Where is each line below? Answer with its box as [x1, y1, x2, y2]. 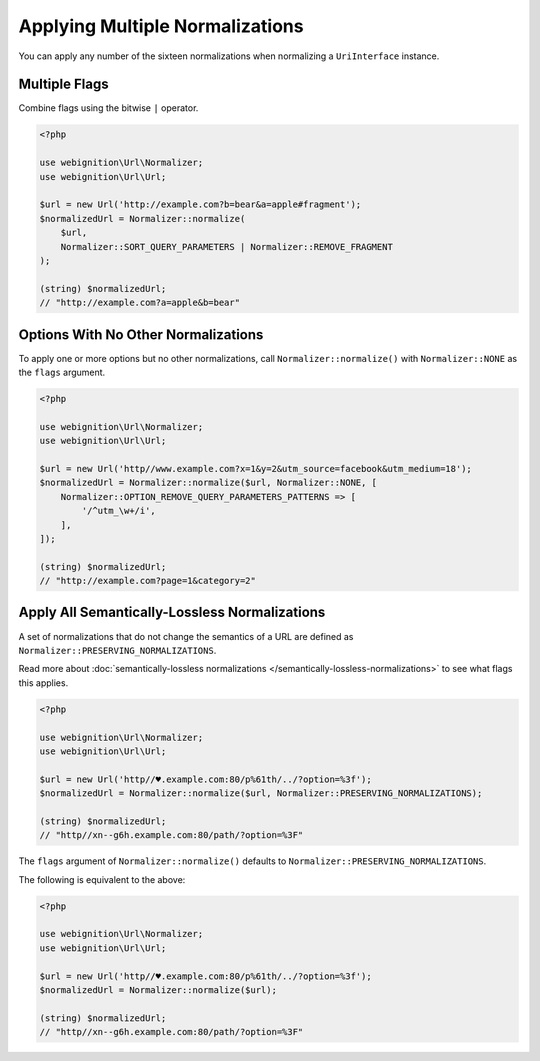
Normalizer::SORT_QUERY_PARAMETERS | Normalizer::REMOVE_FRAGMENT [60, 241, 394, 252]
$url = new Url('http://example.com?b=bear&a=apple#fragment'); [39, 199, 362, 210]
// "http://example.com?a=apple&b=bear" [39, 297, 240, 309]
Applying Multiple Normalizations [18, 15, 304, 37]
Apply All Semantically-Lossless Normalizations [18, 604, 326, 621]
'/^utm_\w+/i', [81, 505, 157, 517]
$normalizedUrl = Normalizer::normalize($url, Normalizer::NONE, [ [39, 477, 378, 489]
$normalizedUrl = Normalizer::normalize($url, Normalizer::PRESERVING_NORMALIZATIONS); [39, 788, 483, 799]
